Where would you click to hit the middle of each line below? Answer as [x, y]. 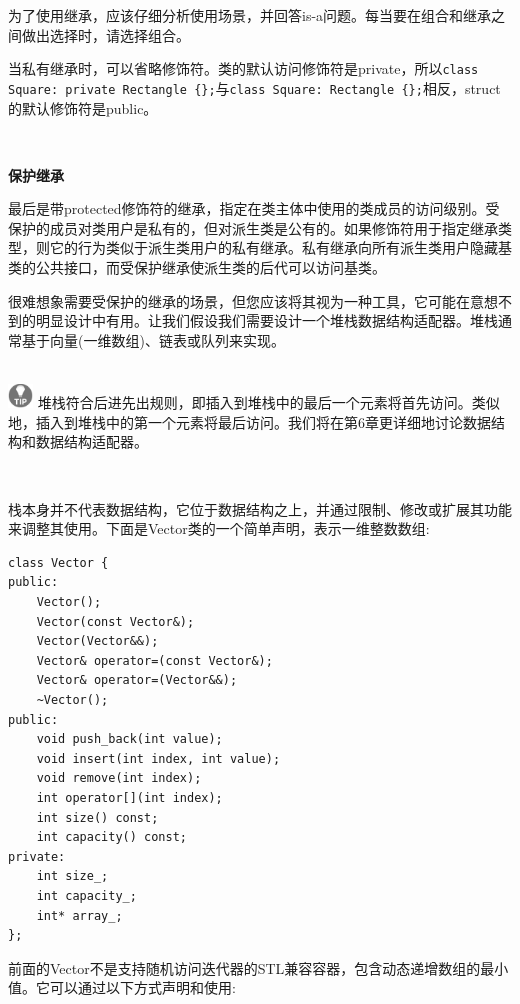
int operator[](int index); [129, 797]
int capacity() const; [111, 837]
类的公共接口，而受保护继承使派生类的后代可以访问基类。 [197, 267]
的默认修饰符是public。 [83, 107]
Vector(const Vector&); [115, 621]
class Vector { [58, 562]
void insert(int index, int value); [158, 758]
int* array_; [79, 915]
